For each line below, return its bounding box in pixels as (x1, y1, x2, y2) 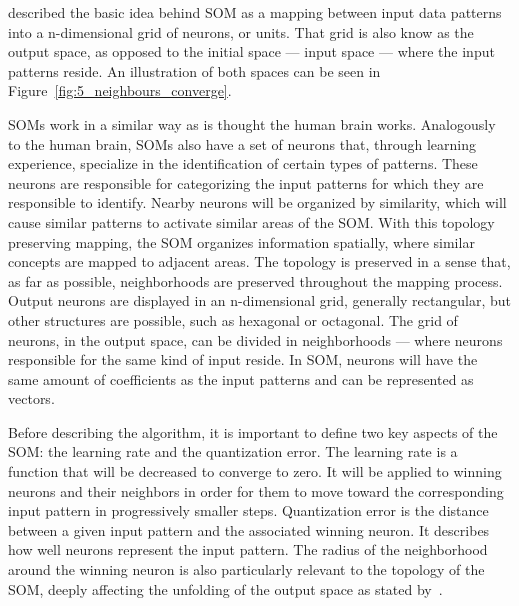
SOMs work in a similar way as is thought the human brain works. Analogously (8, 113, 496, 134)
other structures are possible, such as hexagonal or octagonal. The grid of (8, 309, 458, 330)
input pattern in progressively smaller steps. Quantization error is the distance (8, 500, 489, 521)
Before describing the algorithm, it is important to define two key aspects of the (8, 421, 498, 442)
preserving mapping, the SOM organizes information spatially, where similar (8, 231, 475, 252)
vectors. (8, 388, 55, 409)
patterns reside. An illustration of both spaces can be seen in (8, 60, 381, 81)
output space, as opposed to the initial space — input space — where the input (8, 41, 495, 62)
